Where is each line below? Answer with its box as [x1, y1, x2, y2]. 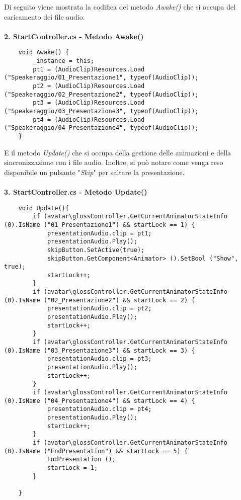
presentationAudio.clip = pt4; [47, 405, 152, 413]
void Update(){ [18, 204, 69, 212]
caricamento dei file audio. [4, 11, 85, 22]
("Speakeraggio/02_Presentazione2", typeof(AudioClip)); [4, 91, 199, 98]
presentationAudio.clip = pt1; [47, 229, 152, 237]
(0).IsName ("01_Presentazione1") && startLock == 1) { [4, 221, 195, 228]
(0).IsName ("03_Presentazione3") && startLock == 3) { [4, 347, 195, 354]
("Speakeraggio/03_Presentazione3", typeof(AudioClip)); [4, 107, 199, 115]
